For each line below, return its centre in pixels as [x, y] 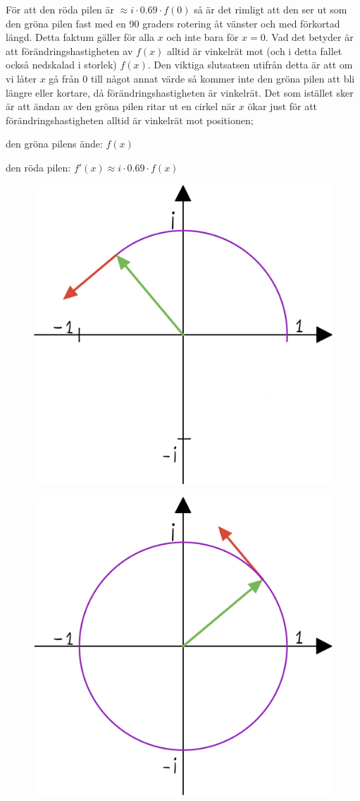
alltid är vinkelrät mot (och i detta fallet [255, 50]
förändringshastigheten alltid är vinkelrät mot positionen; [130, 120]
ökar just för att [283, 106]
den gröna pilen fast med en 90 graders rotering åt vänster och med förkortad [173, 23]
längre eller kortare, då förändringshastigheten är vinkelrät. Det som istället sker [180, 92]
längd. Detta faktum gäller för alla [80, 37]
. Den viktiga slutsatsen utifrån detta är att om [250, 65]
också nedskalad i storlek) [61, 65]
